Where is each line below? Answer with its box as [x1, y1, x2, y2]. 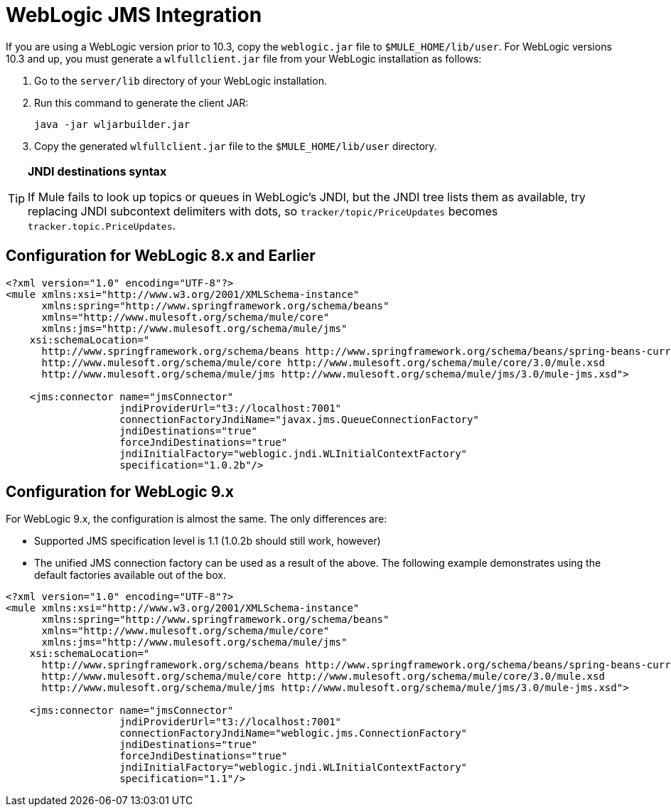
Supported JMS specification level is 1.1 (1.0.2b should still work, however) [34, 535, 381, 547]
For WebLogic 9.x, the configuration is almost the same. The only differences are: [6, 513, 387, 525]
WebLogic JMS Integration [6, 3, 262, 27]
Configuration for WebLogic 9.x [6, 483, 234, 501]
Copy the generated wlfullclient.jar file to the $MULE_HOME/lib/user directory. [34, 139, 437, 152]
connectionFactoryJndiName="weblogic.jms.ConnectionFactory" [119, 727, 468, 739]
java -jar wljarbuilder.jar [34, 118, 190, 130]
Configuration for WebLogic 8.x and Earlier [6, 247, 316, 265]
